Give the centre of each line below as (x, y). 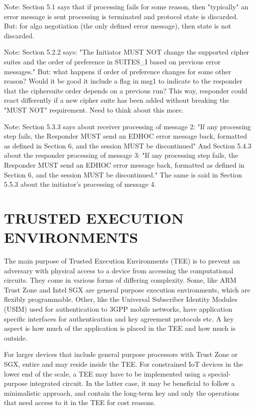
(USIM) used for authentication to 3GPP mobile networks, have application (118, 308)
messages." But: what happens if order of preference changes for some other (118, 71)
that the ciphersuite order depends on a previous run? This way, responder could (126, 90)
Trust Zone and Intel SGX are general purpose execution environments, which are (127, 289)
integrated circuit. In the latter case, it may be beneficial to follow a (132, 383)
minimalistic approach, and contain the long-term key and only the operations (122, 393)
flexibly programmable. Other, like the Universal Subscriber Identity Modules (121, 299)
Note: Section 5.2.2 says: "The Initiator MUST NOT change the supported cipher (127, 52)
